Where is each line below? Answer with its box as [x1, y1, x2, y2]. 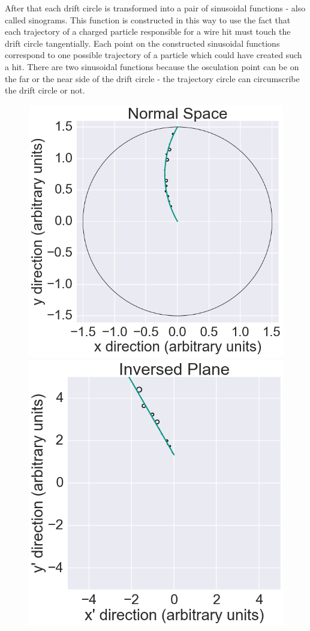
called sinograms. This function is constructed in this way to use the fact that [5, 13, 291, 26]
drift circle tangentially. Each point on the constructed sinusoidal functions [5, 37, 280, 49]
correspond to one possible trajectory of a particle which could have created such [5, 49, 302, 61]
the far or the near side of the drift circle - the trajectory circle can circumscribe [5, 72, 300, 84]
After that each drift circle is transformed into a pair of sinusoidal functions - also [5, 2, 306, 14]
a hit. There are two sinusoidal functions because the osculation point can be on [5, 60, 299, 73]
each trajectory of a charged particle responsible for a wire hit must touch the [5, 25, 291, 38]
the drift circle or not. [5, 84, 85, 96]
